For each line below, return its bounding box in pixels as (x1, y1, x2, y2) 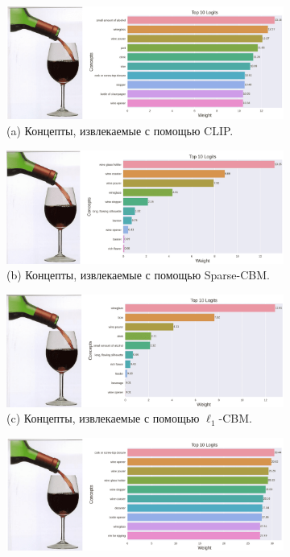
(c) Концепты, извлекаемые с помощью (6, 410, 200, 427)
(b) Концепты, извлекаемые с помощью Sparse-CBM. (6, 266, 271, 283)
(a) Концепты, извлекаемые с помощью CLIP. (6, 122, 234, 139)
